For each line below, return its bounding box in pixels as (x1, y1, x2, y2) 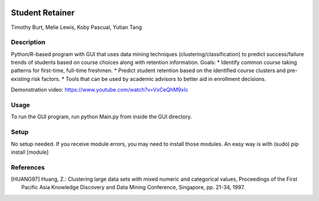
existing (11, 75, 31, 82)
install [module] (11, 148, 49, 155)
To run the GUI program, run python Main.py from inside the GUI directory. (11, 113, 192, 121)
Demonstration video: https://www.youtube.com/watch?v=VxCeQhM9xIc (11, 86, 188, 93)
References (11, 163, 45, 171)
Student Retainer (11, 8, 75, 18)
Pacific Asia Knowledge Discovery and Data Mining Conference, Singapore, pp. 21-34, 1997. (21, 184, 245, 191)
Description (11, 38, 45, 47)
